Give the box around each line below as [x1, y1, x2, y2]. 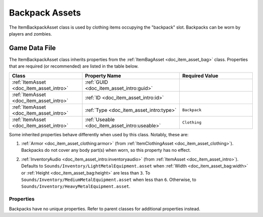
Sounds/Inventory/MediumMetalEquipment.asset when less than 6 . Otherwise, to [21, 177, 197, 182]
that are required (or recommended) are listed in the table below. [9, 63, 139, 69]
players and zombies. [9, 31, 52, 36]
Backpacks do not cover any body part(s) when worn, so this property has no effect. [21, 147, 191, 153]
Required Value [182, 72, 219, 79]
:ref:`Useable [85, 116, 115, 123]
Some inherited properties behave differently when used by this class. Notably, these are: [9, 131, 189, 137]
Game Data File [9, 44, 56, 52]
